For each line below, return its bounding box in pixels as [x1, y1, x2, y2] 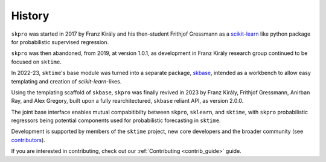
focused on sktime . [11, 58, 62, 65]
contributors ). [11, 136, 45, 143]
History [11, 9, 50, 22]
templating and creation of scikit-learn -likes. [11, 77, 122, 85]
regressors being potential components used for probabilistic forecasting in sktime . [11, 117, 221, 124]
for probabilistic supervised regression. [11, 38, 109, 45]
